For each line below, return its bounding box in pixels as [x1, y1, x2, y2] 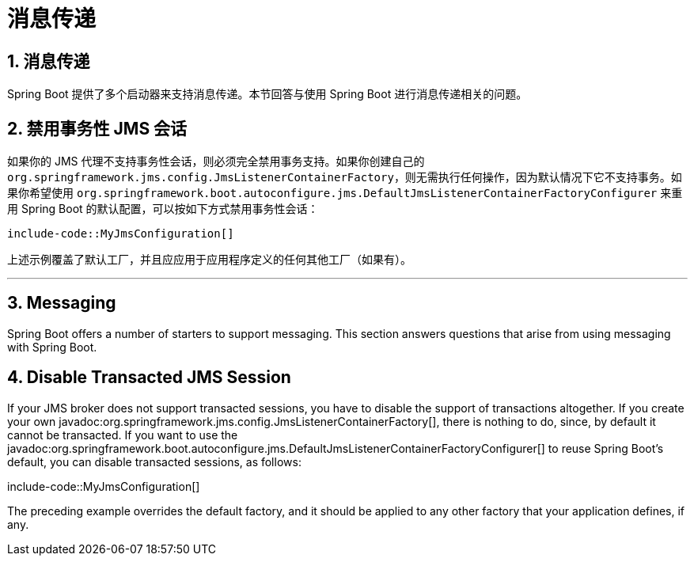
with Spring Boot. [7, 340, 97, 354]
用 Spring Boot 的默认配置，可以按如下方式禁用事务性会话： [7, 202, 319, 216]
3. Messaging [7, 293, 116, 313]
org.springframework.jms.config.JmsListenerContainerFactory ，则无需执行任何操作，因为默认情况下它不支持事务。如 [7, 170, 682, 184]
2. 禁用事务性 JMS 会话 [7, 118, 188, 139]
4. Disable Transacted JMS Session [7, 367, 291, 388]
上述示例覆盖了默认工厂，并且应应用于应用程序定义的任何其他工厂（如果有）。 [7, 253, 411, 267]
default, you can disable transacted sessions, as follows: [7, 454, 301, 469]
